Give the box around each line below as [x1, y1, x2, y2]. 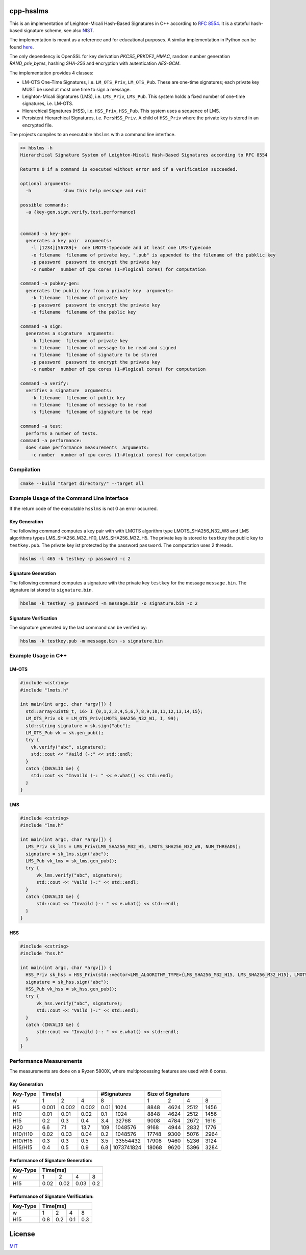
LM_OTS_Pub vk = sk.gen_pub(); [25, 730, 104, 735]
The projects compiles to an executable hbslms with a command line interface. [9, 131, 176, 137]
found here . [9, 44, 34, 50]
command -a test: [20, 423, 64, 429]
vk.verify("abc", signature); [31, 744, 107, 750]
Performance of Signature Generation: [9, 1157, 93, 1163]
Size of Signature [147, 1090, 190, 1097]
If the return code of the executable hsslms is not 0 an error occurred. [9, 505, 158, 511]
